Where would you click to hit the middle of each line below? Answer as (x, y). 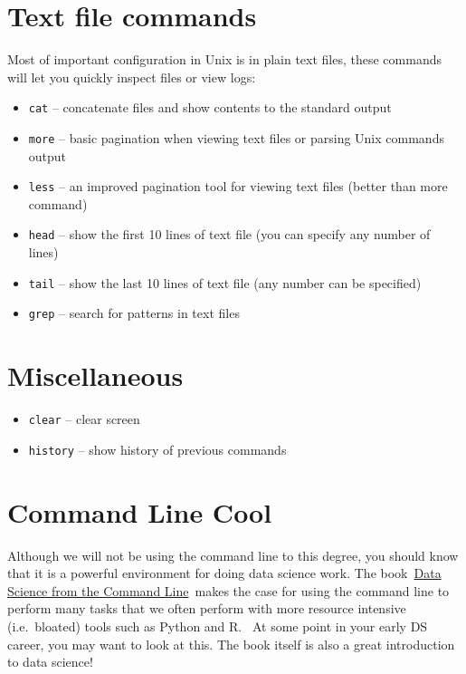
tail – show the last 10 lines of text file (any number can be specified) (225, 282)
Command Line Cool (140, 511)
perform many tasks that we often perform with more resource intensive (207, 608)
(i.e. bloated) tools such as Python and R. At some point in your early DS (218, 626)
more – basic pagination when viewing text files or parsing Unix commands (236, 137)
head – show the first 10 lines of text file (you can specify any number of (229, 234)
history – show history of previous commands (157, 449)
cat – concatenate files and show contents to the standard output (210, 107)
